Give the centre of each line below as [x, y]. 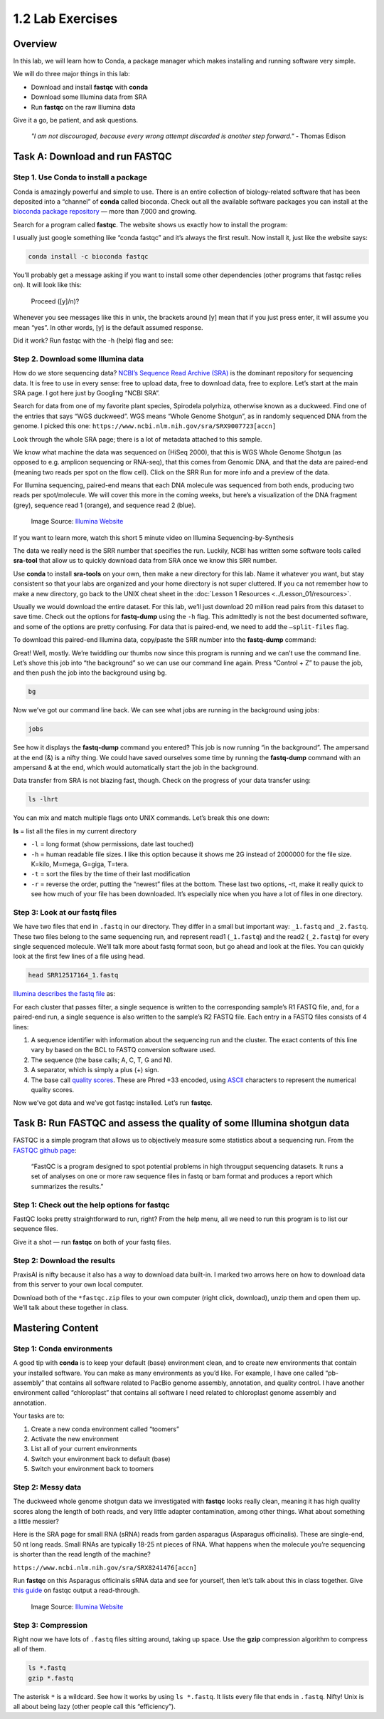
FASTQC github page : [45, 1150]
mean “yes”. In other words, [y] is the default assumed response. [108, 327]
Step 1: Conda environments [63, 1349]
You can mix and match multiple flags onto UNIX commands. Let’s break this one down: [141, 818]
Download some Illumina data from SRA [89, 97]
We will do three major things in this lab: [72, 74]
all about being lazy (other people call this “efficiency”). [94, 1707]
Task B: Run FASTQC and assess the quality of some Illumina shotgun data [181, 1123]
